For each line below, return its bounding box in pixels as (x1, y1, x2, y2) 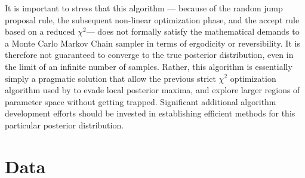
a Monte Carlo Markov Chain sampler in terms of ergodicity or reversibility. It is (5, 36, 300, 49)
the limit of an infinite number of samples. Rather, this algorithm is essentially (5, 60, 292, 72)
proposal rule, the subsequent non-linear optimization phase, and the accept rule (5, 13, 300, 26)
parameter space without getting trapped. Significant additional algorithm (5, 95, 276, 108)
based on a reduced (5, 25, 75, 38)
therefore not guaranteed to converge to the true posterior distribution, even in (5, 48, 294, 61)
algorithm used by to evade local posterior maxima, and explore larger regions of (5, 84, 300, 96)
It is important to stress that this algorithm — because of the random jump (5, 2, 283, 14)
